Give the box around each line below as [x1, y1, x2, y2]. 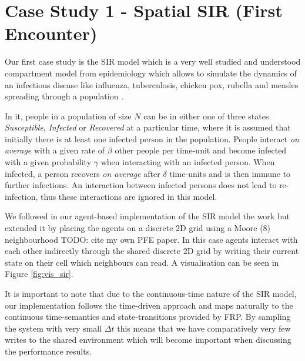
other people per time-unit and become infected [115, 144, 287, 156]
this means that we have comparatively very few [117, 322, 291, 334]
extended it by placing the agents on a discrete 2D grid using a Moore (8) [5, 222, 271, 234]
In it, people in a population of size [5, 109, 132, 122]
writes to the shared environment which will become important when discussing [5, 333, 291, 346]
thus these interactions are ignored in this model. [41, 190, 217, 202]
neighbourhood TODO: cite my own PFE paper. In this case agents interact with [5, 233, 298, 245]
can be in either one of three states [143, 109, 269, 122]
